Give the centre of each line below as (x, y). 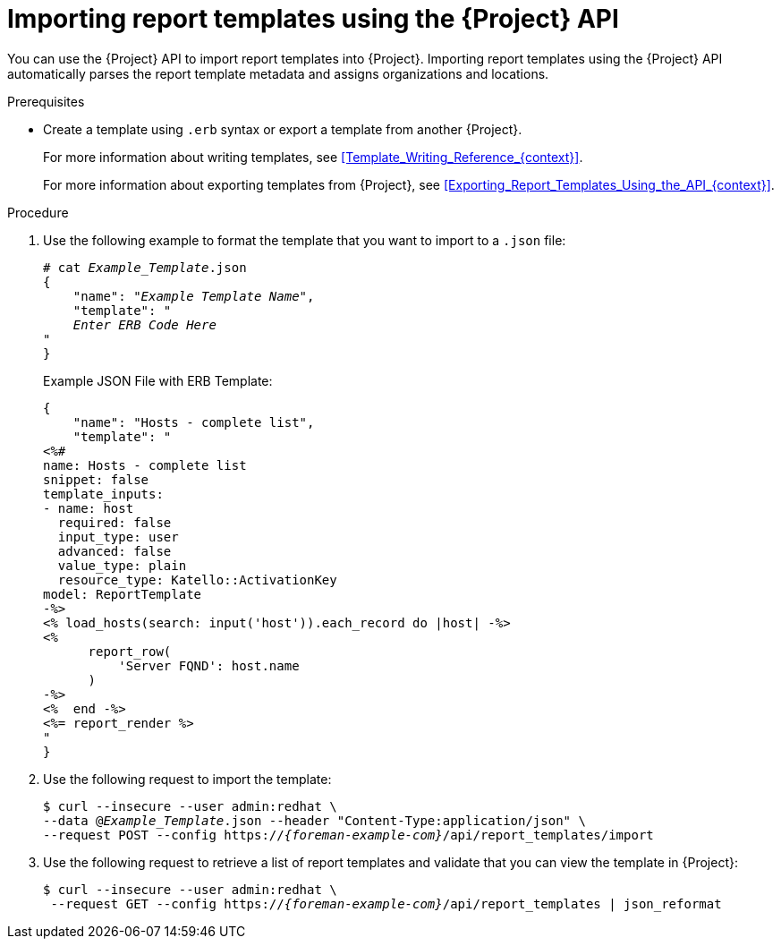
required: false (115, 522)
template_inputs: (103, 494)
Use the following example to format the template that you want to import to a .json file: (305, 240)
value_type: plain (122, 565)
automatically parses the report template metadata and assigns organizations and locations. (278, 73)
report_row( (130, 651)
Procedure (38, 212)
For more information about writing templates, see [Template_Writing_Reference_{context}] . (313, 157)
